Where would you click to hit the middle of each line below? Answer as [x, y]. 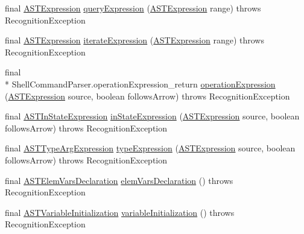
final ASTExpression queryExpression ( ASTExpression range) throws [133, 8]
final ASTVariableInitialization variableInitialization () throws [120, 212]
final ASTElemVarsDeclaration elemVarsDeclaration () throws [119, 180]
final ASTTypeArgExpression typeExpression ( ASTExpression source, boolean [150, 148]
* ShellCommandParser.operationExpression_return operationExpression [140, 84]
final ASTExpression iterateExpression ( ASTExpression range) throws [135, 40]
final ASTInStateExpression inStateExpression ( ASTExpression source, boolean [152, 116]
